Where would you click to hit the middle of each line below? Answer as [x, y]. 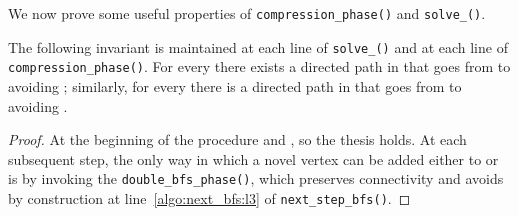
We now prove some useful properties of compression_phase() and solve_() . [247, 13]
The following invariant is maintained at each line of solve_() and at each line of [258, 46]
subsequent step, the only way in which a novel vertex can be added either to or [253, 158]
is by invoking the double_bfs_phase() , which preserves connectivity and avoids [256, 178]
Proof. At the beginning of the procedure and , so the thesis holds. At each [237, 139]
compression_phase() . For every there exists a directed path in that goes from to [259, 66]
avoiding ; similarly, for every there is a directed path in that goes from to [235, 85]
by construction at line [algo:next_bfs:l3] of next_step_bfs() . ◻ [209, 198]
